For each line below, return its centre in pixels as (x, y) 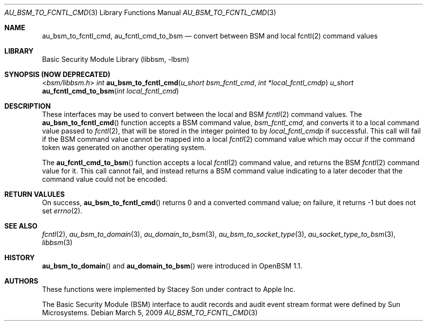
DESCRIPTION (28, 106)
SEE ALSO (21, 226)
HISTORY (20, 258)
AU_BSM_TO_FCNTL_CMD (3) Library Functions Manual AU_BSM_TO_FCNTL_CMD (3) (140, 12)
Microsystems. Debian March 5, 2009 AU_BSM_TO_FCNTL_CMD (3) (150, 313)
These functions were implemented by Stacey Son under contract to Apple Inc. (169, 289)
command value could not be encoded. (105, 179)
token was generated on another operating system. (124, 147)
